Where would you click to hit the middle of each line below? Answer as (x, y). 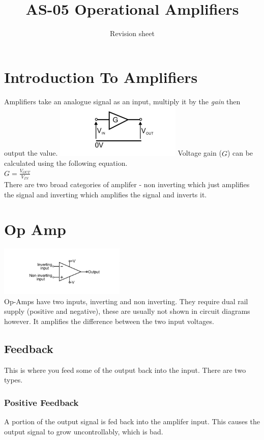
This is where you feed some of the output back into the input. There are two (125, 370)
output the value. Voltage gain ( (113, 153)
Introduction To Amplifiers (101, 77)
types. (13, 380)
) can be (240, 153)
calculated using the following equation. (66, 163)
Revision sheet (132, 33)
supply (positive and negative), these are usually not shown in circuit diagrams (127, 311)
